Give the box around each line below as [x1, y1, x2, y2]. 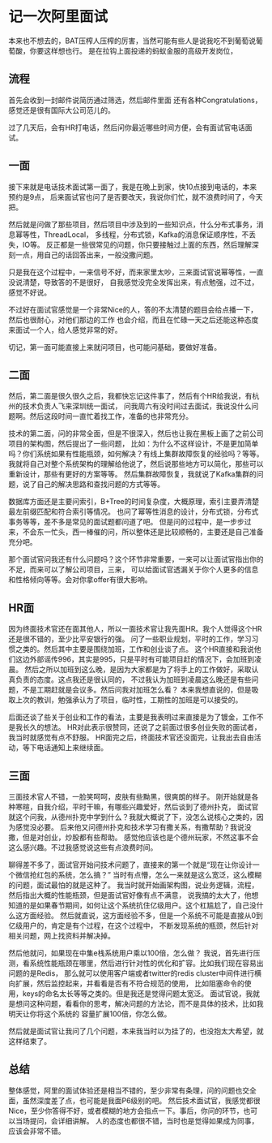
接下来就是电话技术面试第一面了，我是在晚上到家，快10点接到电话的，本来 [8, 182, 257, 192]
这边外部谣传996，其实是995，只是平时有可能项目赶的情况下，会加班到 [15, 654, 255, 664]
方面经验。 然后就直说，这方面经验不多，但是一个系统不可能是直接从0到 [22, 911, 263, 920]
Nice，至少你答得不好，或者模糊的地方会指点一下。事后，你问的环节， [8, 1106, 244, 1115]
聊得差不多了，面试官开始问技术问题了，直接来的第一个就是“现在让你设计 [8, 860, 253, 869]
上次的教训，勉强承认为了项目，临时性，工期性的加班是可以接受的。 [15, 695, 243, 705]
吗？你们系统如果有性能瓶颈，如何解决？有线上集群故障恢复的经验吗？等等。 [8, 449, 264, 459]
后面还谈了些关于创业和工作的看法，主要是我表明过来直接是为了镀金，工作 [8, 712, 257, 722]
